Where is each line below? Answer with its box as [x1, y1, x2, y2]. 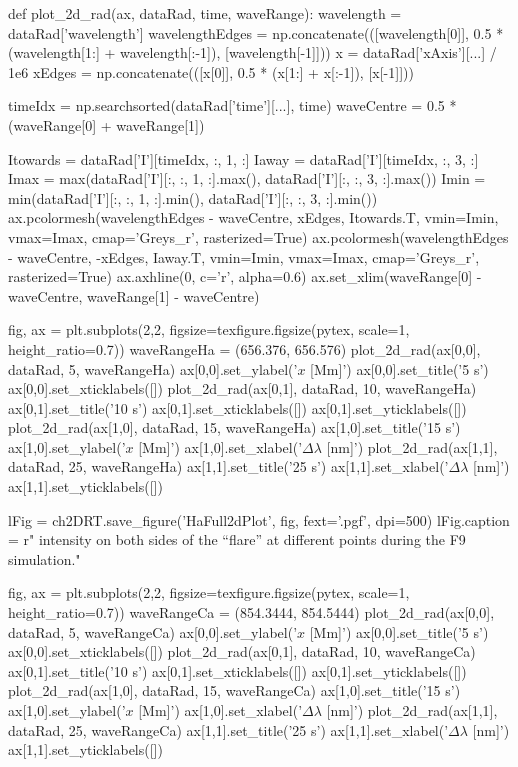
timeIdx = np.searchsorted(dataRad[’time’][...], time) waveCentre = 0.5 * [8, 95, 457, 116]
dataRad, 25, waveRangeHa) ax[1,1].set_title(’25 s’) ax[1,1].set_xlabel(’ [8, 456, 449, 477]
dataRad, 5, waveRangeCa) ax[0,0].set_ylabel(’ [8, 621, 298, 642]
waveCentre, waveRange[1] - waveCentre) [8, 285, 260, 306]
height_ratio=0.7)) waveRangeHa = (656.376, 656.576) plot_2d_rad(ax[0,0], [8, 338, 481, 359]
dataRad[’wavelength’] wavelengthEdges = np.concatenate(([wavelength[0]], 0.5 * [8, 22, 504, 43]
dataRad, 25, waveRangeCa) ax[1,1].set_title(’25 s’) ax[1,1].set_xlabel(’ [8, 719, 449, 740]
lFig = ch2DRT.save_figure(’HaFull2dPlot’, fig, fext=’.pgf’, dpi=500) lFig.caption [8, 509, 510, 530]
